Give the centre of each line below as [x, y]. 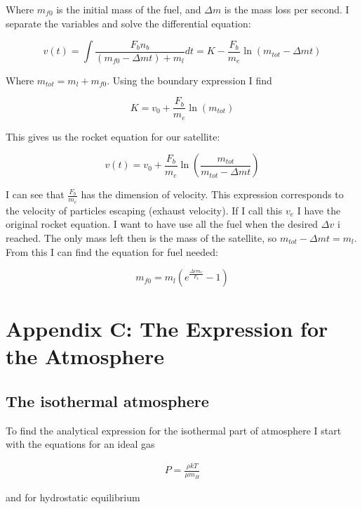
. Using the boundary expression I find [189, 80]
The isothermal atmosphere [107, 401]
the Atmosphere [85, 356]
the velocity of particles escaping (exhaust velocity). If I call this [144, 210]
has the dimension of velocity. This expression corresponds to [212, 194]
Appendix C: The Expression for [167, 329]
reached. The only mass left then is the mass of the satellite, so [141, 237]
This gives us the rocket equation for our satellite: [113, 136]
